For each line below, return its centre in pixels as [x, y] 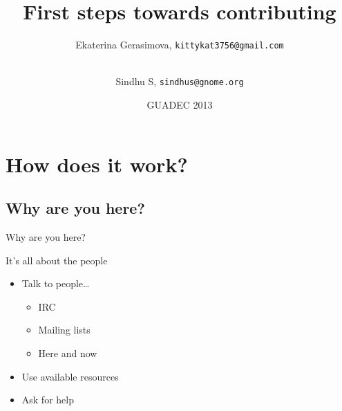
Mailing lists [64, 330]
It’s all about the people [57, 260]
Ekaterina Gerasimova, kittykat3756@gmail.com [180, 45]
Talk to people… [56, 283]
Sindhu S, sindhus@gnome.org [180, 81]
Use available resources [70, 376]
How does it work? [97, 164]
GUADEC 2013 [180, 105]
